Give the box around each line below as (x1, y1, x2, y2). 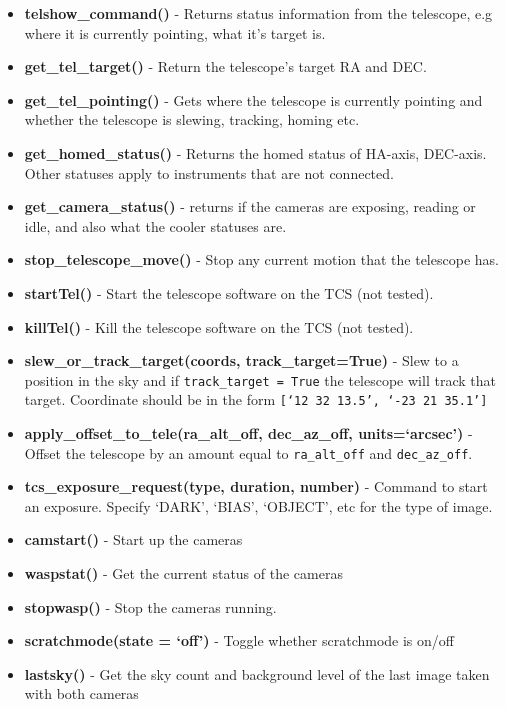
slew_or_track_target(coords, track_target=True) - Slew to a (24, 350, 459, 371)
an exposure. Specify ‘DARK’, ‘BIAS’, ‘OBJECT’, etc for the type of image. (24, 495, 493, 516)
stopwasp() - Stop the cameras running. (24, 596, 277, 617)
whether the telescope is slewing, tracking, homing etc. (24, 109, 360, 130)
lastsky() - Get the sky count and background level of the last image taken (24, 663, 490, 684)
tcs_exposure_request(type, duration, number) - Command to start (24, 476, 488, 497)
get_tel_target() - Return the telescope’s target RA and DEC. (24, 56, 427, 77)
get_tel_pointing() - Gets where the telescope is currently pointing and (24, 89, 483, 110)
